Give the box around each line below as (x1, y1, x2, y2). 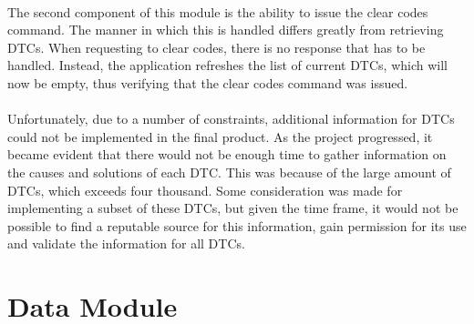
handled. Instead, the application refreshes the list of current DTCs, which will (7, 56, 448, 75)
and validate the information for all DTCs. (7, 234, 245, 253)
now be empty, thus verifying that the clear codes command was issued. (7, 73, 408, 92)
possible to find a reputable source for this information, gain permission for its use (7, 216, 467, 235)
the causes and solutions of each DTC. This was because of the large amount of (7, 162, 451, 181)
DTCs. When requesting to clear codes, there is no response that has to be (7, 37, 426, 56)
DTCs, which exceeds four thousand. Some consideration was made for (7, 180, 403, 199)
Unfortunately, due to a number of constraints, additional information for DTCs (7, 109, 455, 128)
